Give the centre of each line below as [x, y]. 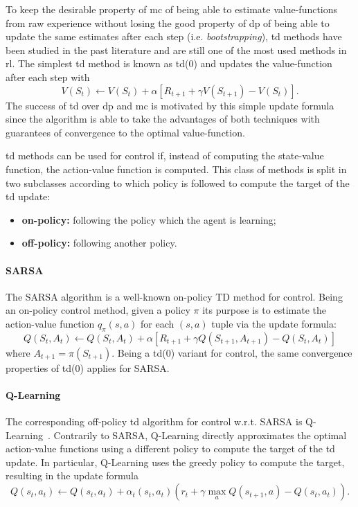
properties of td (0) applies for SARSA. [88, 367]
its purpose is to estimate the [264, 310]
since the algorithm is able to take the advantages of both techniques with [163, 119]
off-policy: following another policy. [99, 243]
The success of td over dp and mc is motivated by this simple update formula [170, 105]
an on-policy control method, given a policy [98, 310]
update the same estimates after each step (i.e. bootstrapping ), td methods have [174, 36]
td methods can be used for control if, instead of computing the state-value [165, 155]
